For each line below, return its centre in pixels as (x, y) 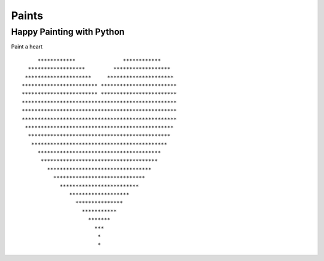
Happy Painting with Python (68, 32)
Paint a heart (27, 47)
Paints (27, 16)
